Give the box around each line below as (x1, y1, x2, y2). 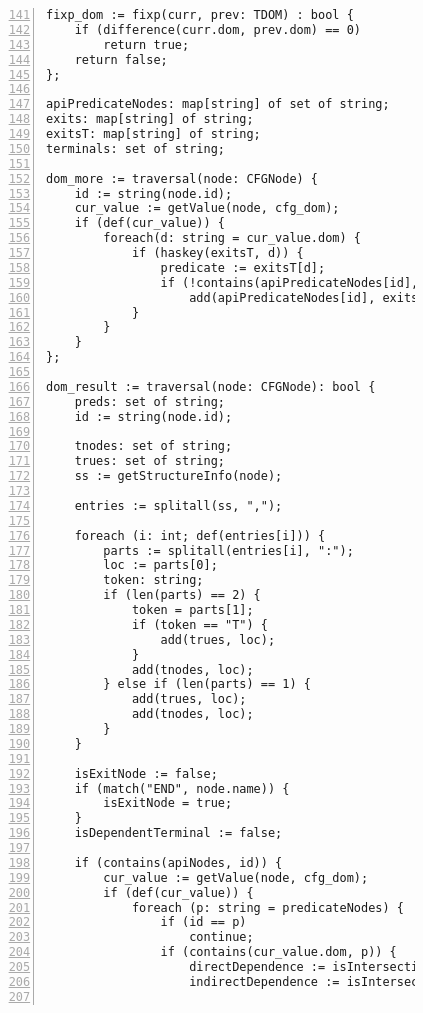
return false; (74, 52, 168, 67)
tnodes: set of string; (74, 439, 233, 454)
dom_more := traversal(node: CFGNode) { (46, 171, 319, 186)
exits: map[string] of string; (46, 112, 254, 127)
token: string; (103, 573, 204, 588)
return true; (103, 37, 190, 52)
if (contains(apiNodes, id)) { (74, 855, 283, 870)
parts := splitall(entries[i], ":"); (103, 543, 354, 558)
